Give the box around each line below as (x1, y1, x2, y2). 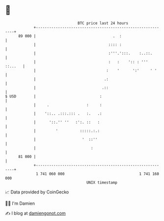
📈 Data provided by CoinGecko (5, 189, 69, 195)
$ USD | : (5, 94, 102, 99)
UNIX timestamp (86, 180, 118, 185)
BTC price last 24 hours (78, 21, 129, 26)
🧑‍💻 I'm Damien (5, 200, 35, 206)
